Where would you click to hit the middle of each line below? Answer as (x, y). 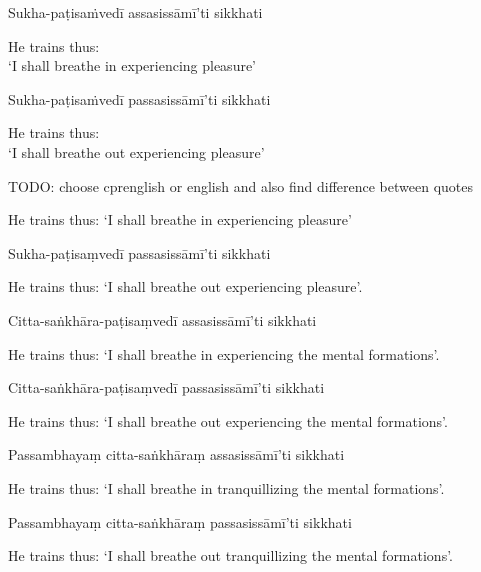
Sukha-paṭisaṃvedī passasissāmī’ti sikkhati (139, 252)
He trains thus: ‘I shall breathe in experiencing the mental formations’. (224, 353)
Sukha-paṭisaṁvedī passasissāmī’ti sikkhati (139, 98)
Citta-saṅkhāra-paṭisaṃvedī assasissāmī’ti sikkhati (162, 319)
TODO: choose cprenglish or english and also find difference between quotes (241, 185)
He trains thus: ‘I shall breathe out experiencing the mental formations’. (228, 420)
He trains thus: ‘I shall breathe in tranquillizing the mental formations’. (226, 487)
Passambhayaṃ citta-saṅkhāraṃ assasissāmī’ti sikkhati (176, 454)
